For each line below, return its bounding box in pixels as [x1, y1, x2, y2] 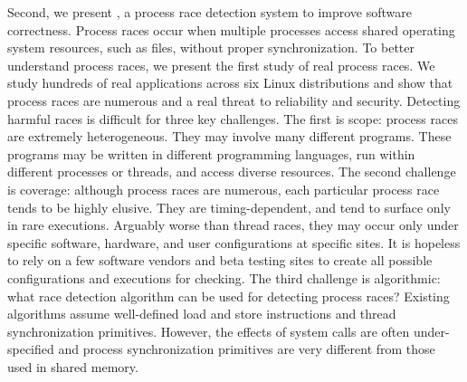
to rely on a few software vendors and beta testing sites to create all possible [7, 251, 433, 270]
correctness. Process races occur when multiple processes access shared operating [7, 20, 455, 39]
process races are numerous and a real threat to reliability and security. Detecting [7, 91, 461, 110]
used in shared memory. [7, 357, 138, 376]
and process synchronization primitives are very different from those [58, 339, 435, 358]
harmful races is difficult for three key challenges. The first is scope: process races [7, 109, 458, 128]
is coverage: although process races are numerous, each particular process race [7, 179, 440, 198]
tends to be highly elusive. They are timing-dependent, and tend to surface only [7, 197, 451, 216]
